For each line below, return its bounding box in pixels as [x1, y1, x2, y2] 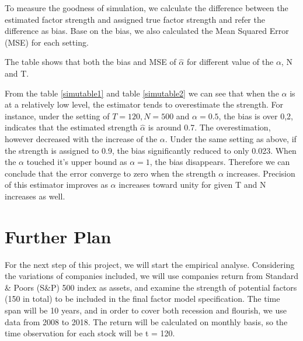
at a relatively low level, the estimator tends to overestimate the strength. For [5, 98, 284, 111]
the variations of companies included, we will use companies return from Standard [5, 270, 298, 282]
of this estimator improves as [5, 178, 108, 191]
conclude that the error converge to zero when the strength [5, 167, 216, 179]
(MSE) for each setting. [5, 36, 89, 48]
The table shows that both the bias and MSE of [5, 56, 176, 68]
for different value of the [186, 56, 274, 68]
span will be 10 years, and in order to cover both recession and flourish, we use [5, 304, 287, 316]
